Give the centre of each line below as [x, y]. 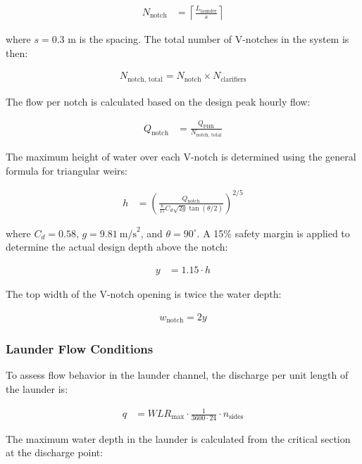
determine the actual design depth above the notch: [117, 247]
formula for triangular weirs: [67, 170]
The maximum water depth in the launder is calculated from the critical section [178, 438]
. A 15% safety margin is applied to [273, 233]
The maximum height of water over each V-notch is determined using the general [181, 157]
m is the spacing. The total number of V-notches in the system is [208, 39]
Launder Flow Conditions [80, 349]
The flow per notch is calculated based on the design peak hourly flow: [158, 101]
